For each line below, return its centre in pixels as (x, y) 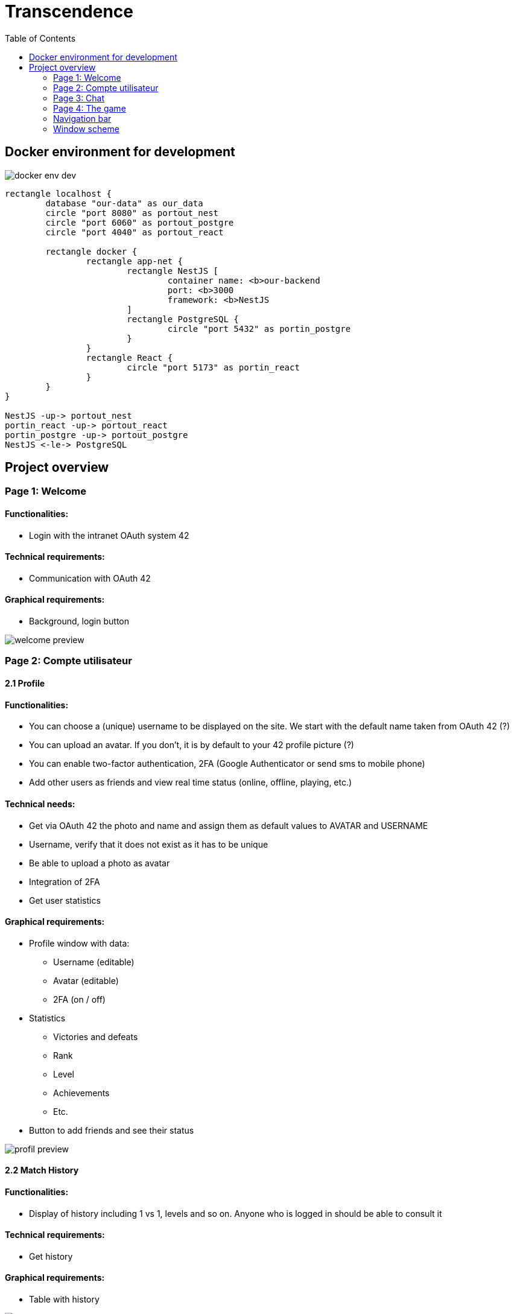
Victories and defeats (96, 1036)
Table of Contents (40, 38)
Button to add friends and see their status (112, 1130)
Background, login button (79, 621)
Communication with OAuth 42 (90, 578)
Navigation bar (82, 118)
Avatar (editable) (86, 980)
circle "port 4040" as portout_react (135, 232)
